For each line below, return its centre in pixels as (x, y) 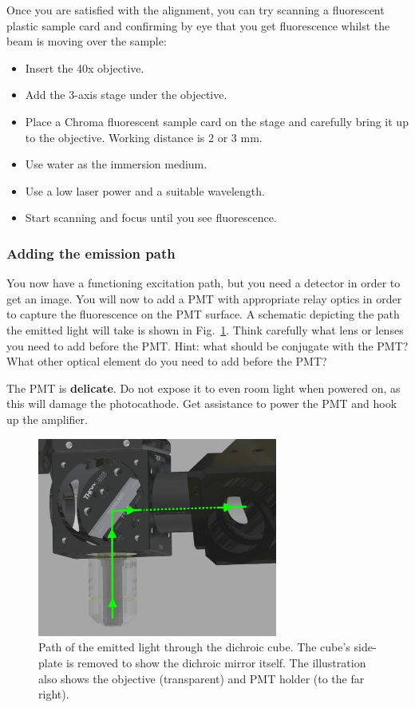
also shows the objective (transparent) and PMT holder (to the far (202, 678)
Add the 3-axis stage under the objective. (126, 95)
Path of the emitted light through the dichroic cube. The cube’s (194, 647)
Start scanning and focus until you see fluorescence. (151, 218)
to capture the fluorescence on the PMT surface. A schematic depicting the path (203, 314)
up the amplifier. (47, 419)
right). (54, 694)
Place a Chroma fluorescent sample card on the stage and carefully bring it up (217, 121)
